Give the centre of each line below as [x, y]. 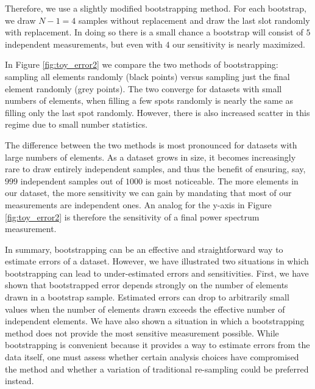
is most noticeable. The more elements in [222, 180]
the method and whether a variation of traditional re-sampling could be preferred [157, 369]
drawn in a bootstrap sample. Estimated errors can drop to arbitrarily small [147, 297]
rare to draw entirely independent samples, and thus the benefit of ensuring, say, [155, 169]
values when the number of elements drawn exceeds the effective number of [145, 309]
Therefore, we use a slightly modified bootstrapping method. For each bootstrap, [156, 8]
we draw [20, 20]
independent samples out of [72, 180]
